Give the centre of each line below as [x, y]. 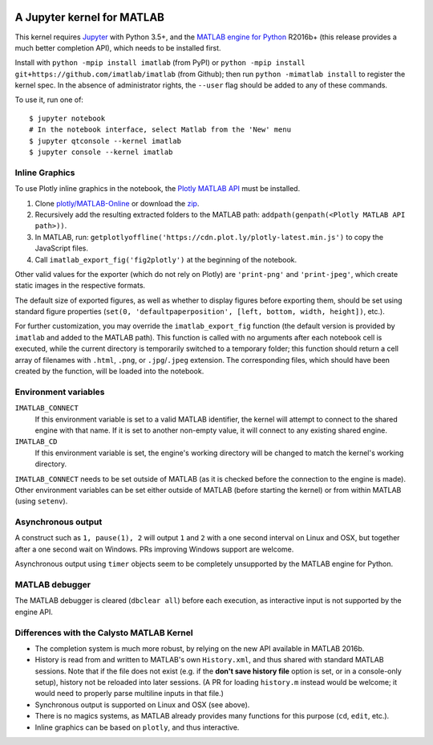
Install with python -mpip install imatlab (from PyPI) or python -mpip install [160, 63]
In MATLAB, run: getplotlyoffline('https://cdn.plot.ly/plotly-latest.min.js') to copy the [209, 237]
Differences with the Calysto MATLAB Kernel [104, 633]
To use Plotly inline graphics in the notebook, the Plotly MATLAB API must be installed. [158, 189]
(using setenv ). [41, 501]
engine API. [34, 612]
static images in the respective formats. [80, 286]
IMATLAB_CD [36, 442]
